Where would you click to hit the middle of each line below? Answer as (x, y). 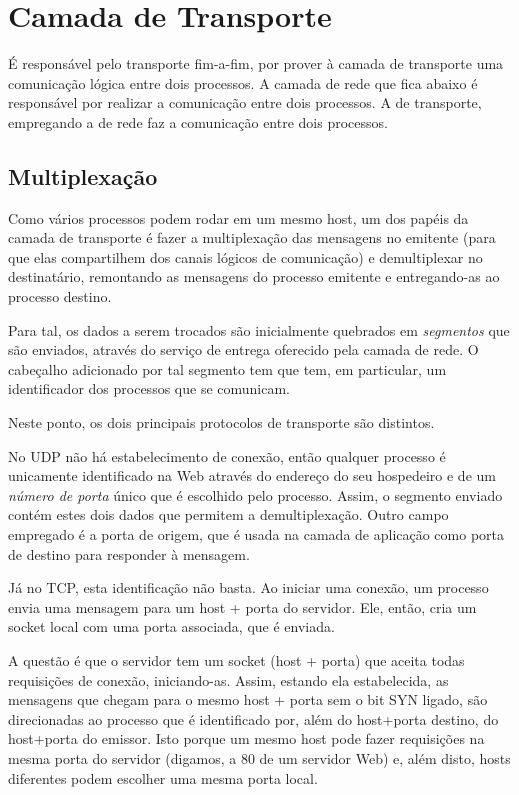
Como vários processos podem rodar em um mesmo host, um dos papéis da (238, 217)
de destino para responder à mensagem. (129, 553)
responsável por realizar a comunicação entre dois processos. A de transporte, (245, 102)
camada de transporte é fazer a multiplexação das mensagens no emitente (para (252, 237)
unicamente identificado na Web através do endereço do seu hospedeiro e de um (252, 475)
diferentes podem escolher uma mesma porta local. (163, 777)
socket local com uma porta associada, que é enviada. (171, 626)
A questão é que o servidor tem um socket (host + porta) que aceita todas (236, 659)
